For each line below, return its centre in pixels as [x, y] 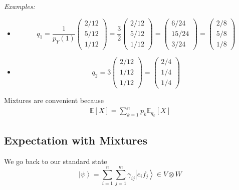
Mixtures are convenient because [54, 100]
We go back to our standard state [56, 161]
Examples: [20, 6]
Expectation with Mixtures [76, 140]
